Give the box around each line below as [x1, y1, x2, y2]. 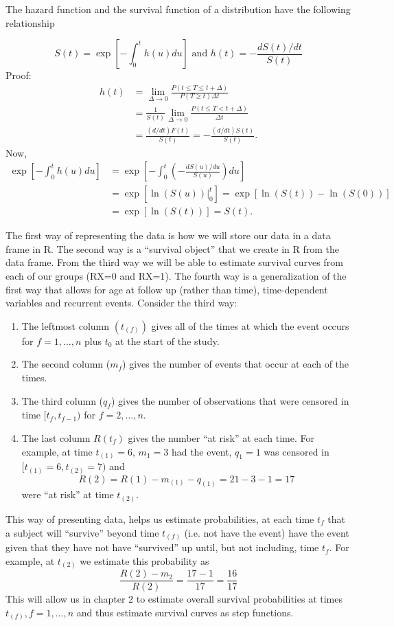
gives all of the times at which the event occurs [151, 318, 349, 333]
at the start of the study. [115, 333, 220, 348]
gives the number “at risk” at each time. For [128, 430, 315, 445]
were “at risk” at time [21, 487, 114, 502]
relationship [5, 15, 55, 30]
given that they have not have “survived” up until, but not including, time [5, 540, 319, 555]
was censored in [264, 444, 329, 458]
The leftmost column [21, 318, 110, 333]
